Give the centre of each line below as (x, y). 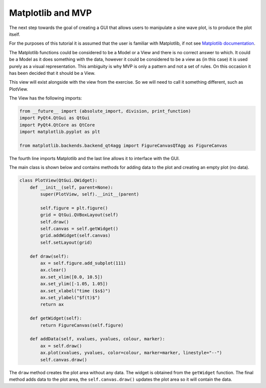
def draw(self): (49, 256)
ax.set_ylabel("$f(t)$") (70, 298)
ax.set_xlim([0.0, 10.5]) (71, 277)
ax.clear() (53, 270)
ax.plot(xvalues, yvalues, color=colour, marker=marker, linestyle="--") (131, 353)
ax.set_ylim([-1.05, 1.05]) (74, 284)
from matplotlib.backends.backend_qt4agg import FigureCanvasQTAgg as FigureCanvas (123, 145)
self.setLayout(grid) (66, 242)
